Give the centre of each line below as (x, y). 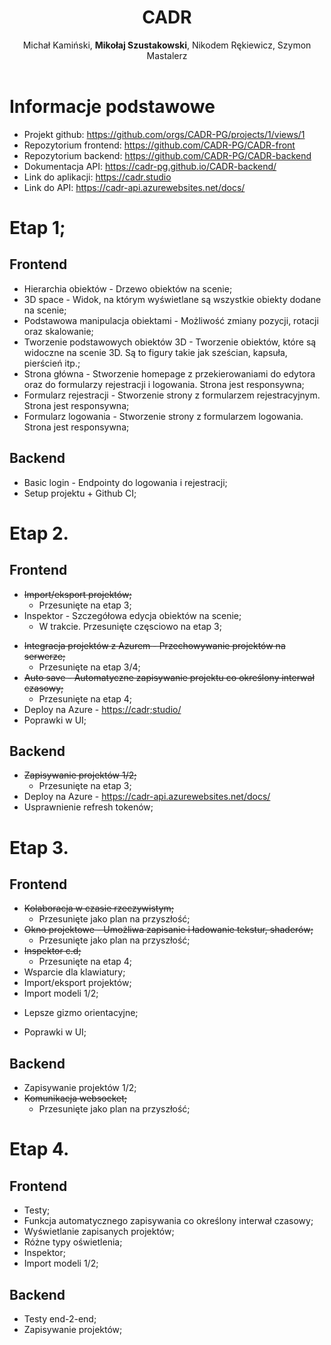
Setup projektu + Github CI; (80, 493)
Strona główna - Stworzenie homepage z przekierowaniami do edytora (169, 373)
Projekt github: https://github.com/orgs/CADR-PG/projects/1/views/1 (164, 134)
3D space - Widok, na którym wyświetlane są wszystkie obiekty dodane (172, 299)
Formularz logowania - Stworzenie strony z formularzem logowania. (163, 416)
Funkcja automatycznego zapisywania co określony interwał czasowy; (168, 1221)
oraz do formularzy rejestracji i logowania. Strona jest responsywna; (164, 384)
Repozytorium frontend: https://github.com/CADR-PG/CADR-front (159, 145)
